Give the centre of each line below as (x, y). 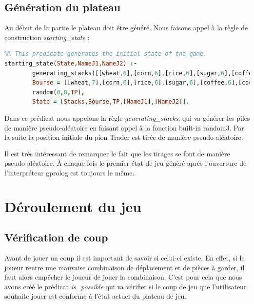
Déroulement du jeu (73, 206)
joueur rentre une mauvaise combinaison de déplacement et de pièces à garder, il (125, 267)
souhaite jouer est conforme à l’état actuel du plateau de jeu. (96, 296)
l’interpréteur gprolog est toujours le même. (69, 172)
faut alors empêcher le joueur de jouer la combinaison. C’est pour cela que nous (123, 277)
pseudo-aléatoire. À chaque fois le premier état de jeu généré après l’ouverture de (126, 163)
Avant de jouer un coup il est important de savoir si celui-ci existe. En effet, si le (125, 258)
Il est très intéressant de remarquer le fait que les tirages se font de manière (117, 153)
